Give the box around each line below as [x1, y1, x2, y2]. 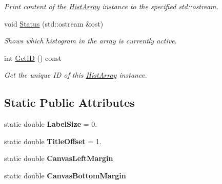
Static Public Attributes [4, 95, 135, 110]
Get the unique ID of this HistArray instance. [4, 70, 147, 80]
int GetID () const [4, 52, 62, 63]
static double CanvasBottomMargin [4, 170, 126, 180]
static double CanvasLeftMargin [4, 153, 113, 164]
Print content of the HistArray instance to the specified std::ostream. [4, 1, 218, 11]
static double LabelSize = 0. [4, 119, 97, 129]
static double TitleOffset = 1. [4, 135, 102, 146]
